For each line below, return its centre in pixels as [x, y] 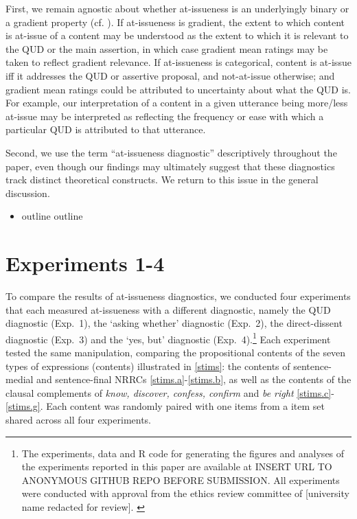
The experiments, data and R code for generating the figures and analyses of [183, 453]
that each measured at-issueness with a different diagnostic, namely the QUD [168, 309]
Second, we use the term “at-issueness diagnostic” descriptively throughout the [171, 152]
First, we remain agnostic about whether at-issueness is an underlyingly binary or [177, 8]
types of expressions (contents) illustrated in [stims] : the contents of [148, 366]
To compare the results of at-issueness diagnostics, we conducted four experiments [178, 296]
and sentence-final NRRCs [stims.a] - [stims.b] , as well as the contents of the [194, 379]
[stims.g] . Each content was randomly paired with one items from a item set [165, 406]
